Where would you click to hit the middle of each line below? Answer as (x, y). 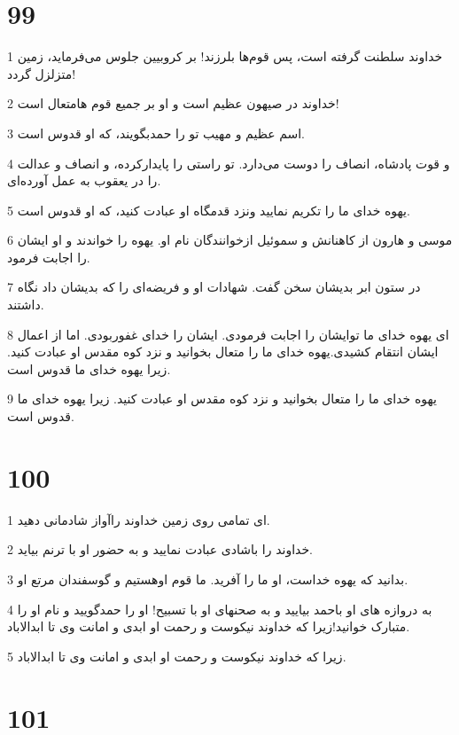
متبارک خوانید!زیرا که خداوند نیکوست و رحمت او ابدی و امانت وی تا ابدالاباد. (209, 626)
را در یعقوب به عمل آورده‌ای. (84, 180)
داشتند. (26, 305)
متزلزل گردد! (42, 73)
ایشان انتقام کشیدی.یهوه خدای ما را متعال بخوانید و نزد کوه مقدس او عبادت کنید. (223, 352)
